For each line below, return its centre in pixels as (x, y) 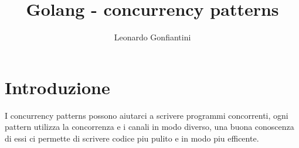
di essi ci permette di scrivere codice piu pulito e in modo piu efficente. (132, 138)
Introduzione (57, 87)
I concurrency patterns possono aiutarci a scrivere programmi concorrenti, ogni (147, 115)
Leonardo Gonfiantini (152, 37)
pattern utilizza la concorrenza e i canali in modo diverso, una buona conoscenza (149, 127)
